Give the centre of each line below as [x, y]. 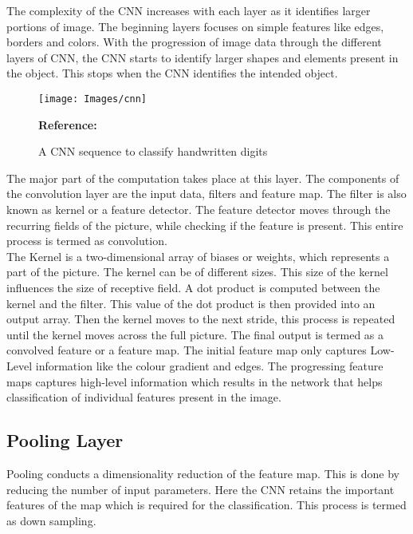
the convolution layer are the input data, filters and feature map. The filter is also [206, 194]
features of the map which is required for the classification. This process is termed [206, 505]
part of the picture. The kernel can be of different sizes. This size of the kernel [197, 272]
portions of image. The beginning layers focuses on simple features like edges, [195, 26]
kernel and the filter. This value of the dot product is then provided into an [191, 303]
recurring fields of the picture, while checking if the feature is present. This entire [205, 225]
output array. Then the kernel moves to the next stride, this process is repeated [201, 319]
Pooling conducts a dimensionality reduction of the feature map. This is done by [203, 473]
